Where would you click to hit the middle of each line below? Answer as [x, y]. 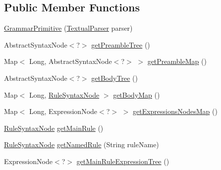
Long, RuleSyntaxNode [64, 94]
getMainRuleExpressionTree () [123, 161]
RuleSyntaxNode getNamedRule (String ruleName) [82, 144]
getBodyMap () [137, 94]
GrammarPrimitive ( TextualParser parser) [68, 28]
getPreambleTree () [121, 44]
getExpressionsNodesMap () [175, 111]
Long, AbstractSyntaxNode [70, 61]
